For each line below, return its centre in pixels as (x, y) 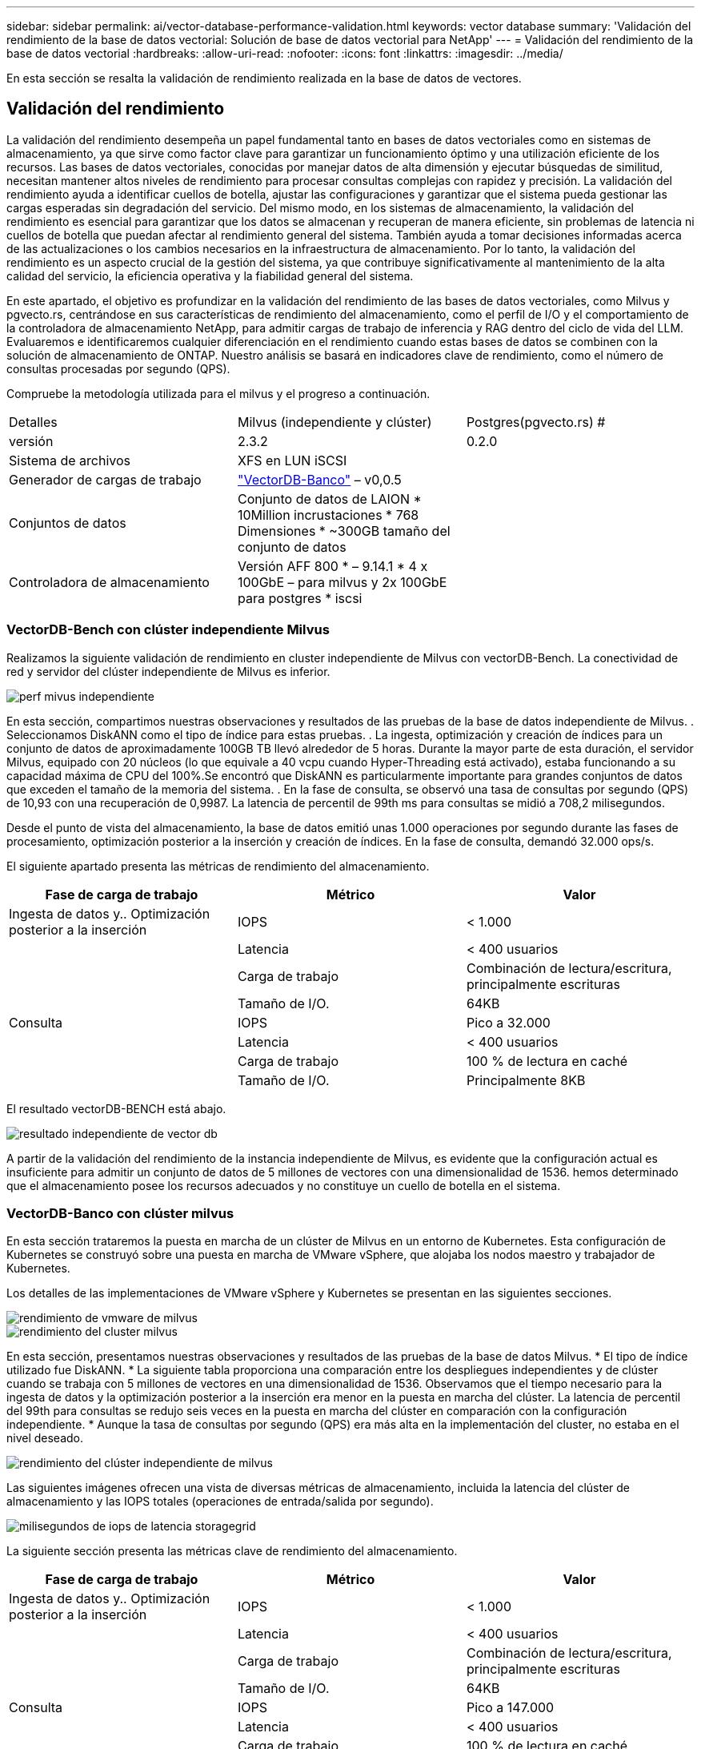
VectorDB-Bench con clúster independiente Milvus (168, 630)
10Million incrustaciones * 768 (328, 515)
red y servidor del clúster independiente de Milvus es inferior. (168, 671)
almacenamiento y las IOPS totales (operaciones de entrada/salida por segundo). (220, 1502)
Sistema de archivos (70, 460)
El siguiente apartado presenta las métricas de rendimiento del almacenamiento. (218, 866)
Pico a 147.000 (510, 1708)
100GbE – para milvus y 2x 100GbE (342, 582)
